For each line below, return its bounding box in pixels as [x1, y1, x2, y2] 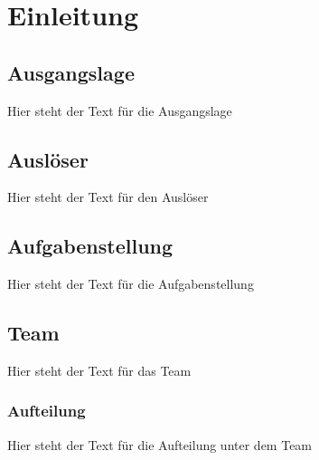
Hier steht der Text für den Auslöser [7, 187, 209, 206]
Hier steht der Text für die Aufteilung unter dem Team [7, 435, 313, 454]
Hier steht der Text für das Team [7, 360, 192, 379]
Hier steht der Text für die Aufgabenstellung [7, 274, 254, 293]
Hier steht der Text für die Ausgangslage [7, 101, 232, 120]
